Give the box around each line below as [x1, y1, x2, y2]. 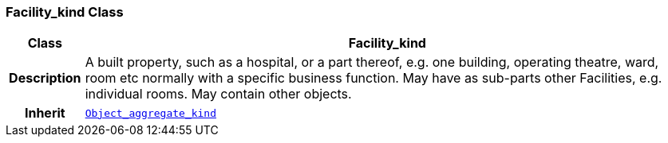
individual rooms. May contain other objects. [85, 86, 352, 102]
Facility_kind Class [6, 4, 124, 20]
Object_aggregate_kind [85, 106, 217, 119]
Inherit [24, 105, 65, 122]
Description [9, 70, 81, 87]
